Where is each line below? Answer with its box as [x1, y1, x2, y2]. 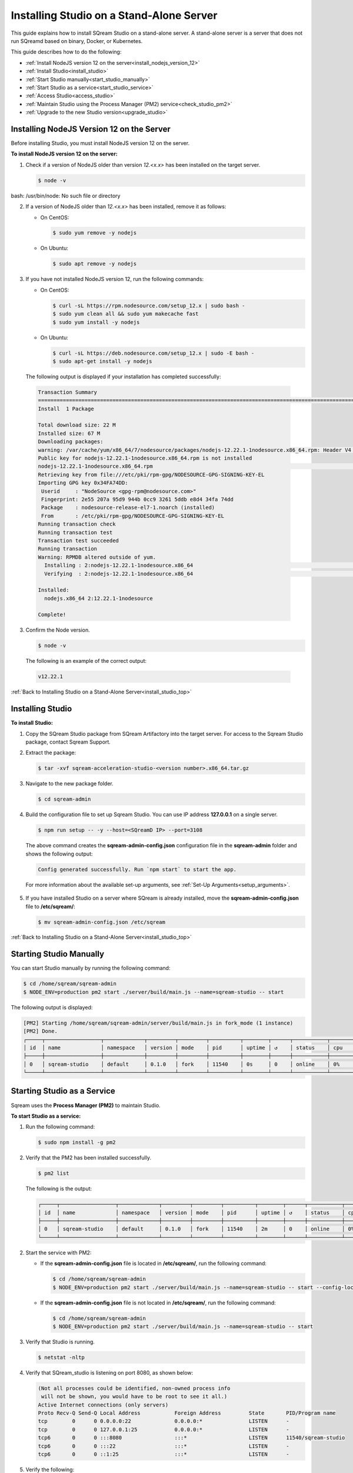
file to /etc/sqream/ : [25, 903, 76, 910]
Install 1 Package [38, 405, 94, 412]
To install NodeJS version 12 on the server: [11, 150, 118, 157]
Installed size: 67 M [38, 430, 101, 437]
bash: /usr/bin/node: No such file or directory [11, 192, 121, 199]
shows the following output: [25, 850, 93, 857]
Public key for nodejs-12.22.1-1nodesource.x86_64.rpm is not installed [38, 455, 252, 462]
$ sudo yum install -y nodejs [52, 319, 140, 325]
